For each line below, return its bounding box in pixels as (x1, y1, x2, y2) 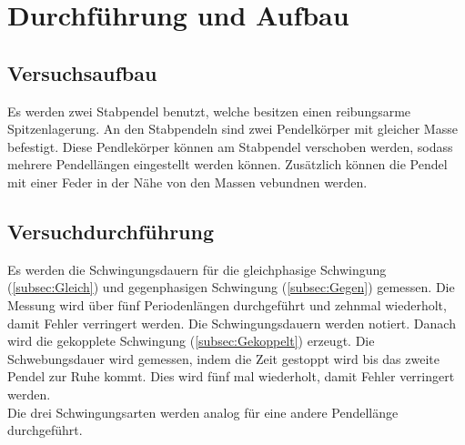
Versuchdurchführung (7, 217, 215, 245)
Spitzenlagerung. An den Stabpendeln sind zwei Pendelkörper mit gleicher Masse (7, 119, 458, 138)
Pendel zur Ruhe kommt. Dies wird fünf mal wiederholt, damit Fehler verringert (7, 367, 455, 386)
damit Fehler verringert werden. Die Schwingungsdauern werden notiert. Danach (7, 313, 456, 332)
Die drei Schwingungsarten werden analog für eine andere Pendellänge (7, 402, 399, 421)
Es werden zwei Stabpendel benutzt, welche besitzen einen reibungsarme (7, 101, 411, 120)
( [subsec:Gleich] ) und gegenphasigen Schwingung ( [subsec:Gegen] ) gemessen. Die (7, 278, 455, 297)
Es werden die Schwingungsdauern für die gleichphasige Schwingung (7, 259, 387, 278)
